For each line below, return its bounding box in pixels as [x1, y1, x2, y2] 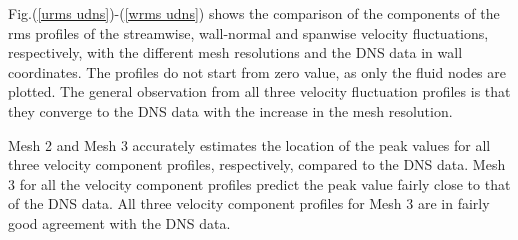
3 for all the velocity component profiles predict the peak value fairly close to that [8, 173, 511, 194]
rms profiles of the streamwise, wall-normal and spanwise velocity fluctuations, [8, 22, 489, 43]
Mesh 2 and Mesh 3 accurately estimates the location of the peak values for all [8, 134, 491, 155]
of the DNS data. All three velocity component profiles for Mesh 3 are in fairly [8, 193, 490, 214]
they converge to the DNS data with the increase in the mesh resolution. [8, 100, 453, 121]
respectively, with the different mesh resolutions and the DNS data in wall [8, 42, 463, 63]
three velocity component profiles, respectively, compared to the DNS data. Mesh [8, 154, 506, 175]
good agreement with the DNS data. [8, 212, 231, 233]
